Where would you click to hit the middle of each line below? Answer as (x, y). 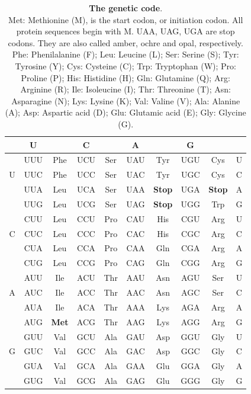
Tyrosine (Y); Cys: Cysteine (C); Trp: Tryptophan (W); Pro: (125, 65)
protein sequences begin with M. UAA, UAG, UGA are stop (125, 31)
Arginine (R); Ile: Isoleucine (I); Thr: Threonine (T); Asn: (125, 89)
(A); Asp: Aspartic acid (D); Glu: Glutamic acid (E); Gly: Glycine (125, 112)
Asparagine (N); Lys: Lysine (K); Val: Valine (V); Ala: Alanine (126, 100)
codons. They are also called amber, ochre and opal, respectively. (125, 42)
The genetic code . (126, 8)
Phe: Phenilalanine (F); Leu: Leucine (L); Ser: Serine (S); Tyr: (125, 54)
